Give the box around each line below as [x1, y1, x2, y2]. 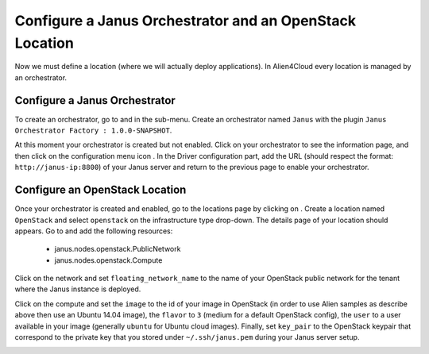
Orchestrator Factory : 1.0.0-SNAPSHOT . [14, 125, 172, 135]
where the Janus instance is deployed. [14, 284, 141, 294]
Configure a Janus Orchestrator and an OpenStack [14, 12, 357, 29]
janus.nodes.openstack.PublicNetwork [54, 244, 181, 254]
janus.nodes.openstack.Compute [54, 255, 163, 265]
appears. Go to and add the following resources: [14, 226, 173, 236]
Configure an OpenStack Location [14, 183, 187, 197]
